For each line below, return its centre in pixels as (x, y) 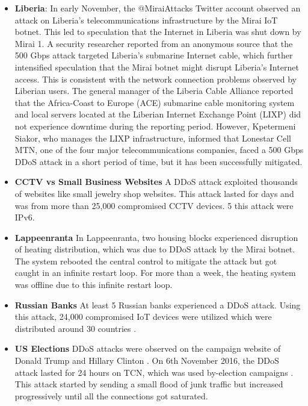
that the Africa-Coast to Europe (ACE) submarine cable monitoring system (155, 102)
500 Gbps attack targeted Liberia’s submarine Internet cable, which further (154, 55)
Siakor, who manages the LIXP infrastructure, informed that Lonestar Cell (153, 138)
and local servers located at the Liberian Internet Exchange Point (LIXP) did (158, 114)
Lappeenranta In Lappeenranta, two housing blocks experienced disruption (156, 237)
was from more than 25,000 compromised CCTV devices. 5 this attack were (154, 205)
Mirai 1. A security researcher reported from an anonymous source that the (154, 43)
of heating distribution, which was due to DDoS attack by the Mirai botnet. (155, 249)
